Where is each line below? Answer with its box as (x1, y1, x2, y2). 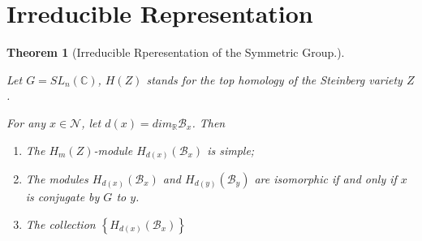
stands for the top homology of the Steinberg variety (146, 71, 403, 88)
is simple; (207, 141, 255, 158)
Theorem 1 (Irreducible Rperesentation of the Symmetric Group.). (6, 44, 345, 61)
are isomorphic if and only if (254, 170, 397, 187)
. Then (192, 114, 226, 131)
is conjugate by (25, 188, 100, 205)
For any (6, 114, 45, 131)
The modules (25, 170, 88, 187)
